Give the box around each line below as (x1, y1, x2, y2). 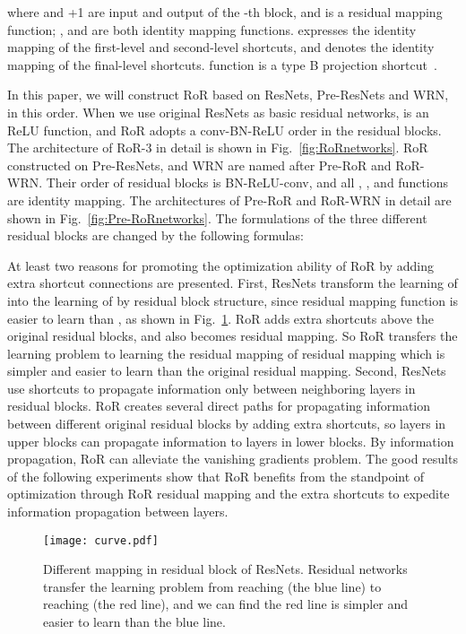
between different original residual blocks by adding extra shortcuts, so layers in (7, 414, 446, 433)
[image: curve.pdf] (43, 534, 159, 547)
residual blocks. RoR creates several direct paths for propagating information (7, 396, 431, 415)
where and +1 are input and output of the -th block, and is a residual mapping (7, 3, 443, 21)
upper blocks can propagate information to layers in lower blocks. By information (7, 431, 454, 450)
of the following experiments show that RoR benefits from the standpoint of (7, 466, 425, 485)
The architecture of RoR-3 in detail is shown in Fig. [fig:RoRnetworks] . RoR (7, 138, 428, 157)
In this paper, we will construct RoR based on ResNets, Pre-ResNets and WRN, (7, 85, 449, 104)
